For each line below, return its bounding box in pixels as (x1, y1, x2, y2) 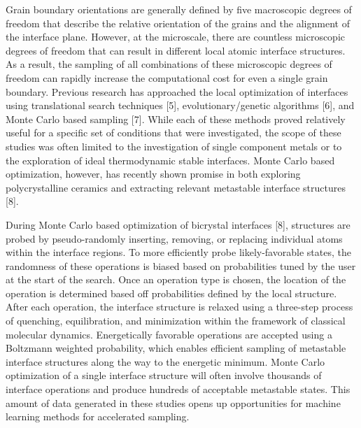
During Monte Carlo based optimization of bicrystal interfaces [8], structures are (6, 217, 351, 231)
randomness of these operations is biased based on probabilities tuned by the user (6, 258, 356, 273)
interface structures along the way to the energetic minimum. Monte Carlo (6, 354, 325, 369)
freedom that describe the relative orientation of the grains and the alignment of (6, 15, 350, 30)
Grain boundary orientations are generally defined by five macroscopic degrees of (6, 2, 352, 16)
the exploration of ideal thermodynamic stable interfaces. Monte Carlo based (6, 152, 335, 167)
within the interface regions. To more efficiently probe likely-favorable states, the (6, 245, 351, 259)
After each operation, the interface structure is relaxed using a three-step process (6, 299, 353, 314)
